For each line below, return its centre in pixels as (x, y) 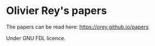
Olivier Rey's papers (57, 11)
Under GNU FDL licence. (36, 38)
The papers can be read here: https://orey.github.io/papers (77, 27)
